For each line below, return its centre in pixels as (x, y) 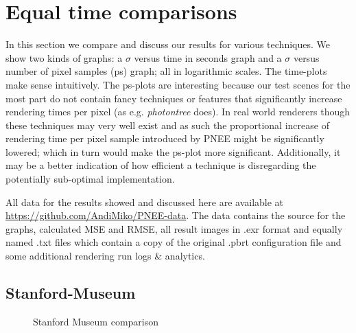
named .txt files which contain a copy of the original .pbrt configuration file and (174, 242)
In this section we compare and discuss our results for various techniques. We (168, 44)
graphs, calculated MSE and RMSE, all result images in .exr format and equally (174, 228)
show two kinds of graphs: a (64, 57)
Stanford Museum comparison (96, 321)
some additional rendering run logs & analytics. (105, 256)
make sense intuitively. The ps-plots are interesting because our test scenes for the (178, 84)
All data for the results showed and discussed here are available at (145, 202)
